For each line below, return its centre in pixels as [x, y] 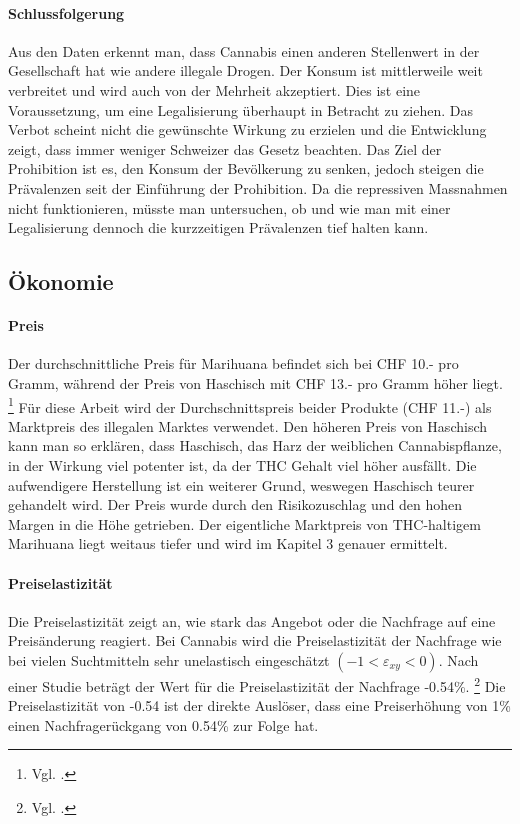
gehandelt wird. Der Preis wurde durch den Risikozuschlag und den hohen [235, 504]
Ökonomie [61, 281]
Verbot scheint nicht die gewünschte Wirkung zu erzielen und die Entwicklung [247, 129]
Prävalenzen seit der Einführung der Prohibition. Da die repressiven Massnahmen [258, 187]
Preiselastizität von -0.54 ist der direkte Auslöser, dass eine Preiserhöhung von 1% [259, 705]
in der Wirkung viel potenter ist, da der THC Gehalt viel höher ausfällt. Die [242, 464]
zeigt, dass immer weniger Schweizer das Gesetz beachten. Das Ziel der [225, 148]
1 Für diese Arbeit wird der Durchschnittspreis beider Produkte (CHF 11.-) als [250, 405]
